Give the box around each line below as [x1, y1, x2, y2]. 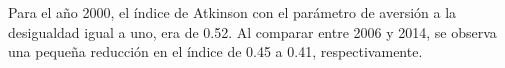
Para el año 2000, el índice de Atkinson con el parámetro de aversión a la [8, 2, 457, 22]
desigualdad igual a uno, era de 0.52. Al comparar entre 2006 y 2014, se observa [8, 21, 497, 42]
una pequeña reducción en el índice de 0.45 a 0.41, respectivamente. [8, 41, 423, 62]
